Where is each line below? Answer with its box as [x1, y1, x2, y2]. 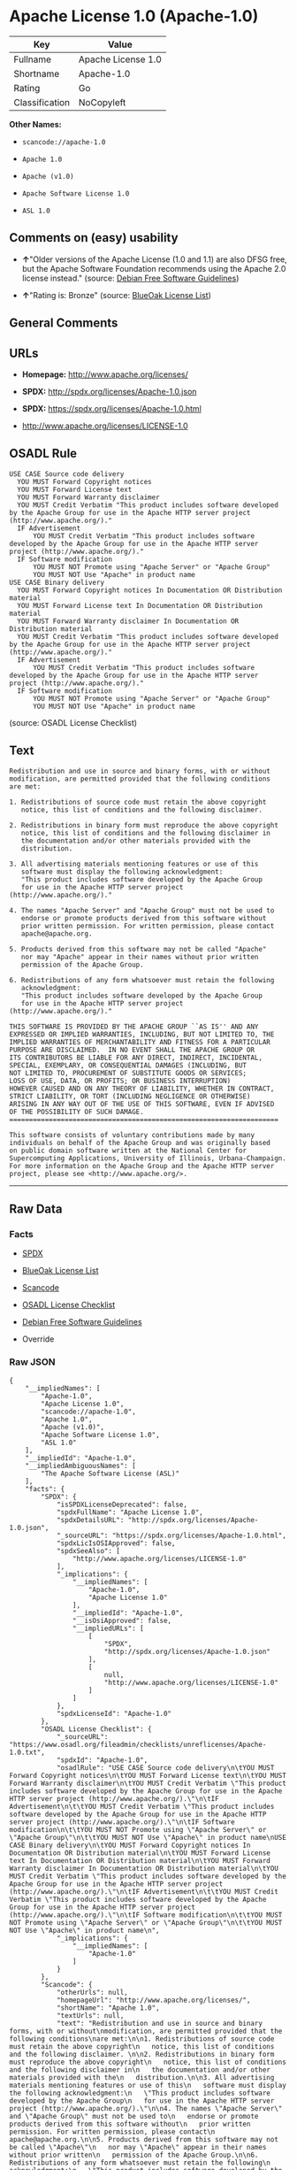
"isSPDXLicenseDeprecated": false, [56, 1500, 188, 1509]
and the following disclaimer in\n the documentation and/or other [9, 2065, 271, 2074]
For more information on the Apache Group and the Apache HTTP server [9, 1161, 275, 1170]
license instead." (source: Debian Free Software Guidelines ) [21, 273, 240, 283]
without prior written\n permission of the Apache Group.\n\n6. [9, 2151, 259, 2159]
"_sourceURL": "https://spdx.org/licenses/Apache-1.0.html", [56, 1531, 287, 1540]
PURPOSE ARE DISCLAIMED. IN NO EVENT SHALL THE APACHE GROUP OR [9, 1045, 255, 1054]
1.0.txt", [9, 1748, 46, 1757]
